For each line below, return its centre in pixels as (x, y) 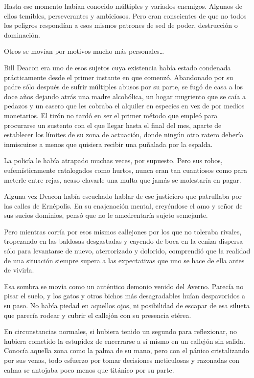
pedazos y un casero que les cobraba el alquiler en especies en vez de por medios (124, 106)
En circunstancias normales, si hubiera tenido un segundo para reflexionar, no (121, 331)
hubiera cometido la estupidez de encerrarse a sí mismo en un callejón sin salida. (125, 341)
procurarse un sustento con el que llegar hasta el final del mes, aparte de (113, 125)
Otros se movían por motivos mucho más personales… (84, 51)
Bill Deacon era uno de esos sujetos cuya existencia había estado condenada (117, 67)
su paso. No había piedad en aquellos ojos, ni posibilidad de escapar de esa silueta (127, 305)
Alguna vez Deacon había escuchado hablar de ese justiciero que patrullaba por (123, 196)
